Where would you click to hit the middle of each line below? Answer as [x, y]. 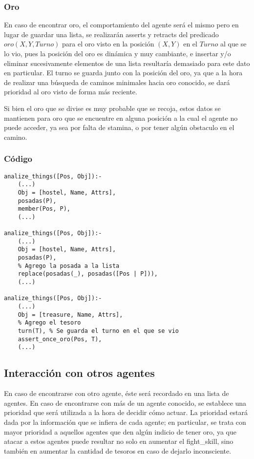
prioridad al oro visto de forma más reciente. [71, 92]
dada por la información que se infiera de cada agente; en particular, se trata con [125, 422]
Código [18, 159]
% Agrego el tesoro [49, 323]
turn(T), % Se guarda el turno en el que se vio [98, 331]
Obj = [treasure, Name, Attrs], [70, 315]
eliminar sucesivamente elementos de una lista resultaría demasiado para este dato [127, 63]
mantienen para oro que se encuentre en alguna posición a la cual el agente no [121, 118]
